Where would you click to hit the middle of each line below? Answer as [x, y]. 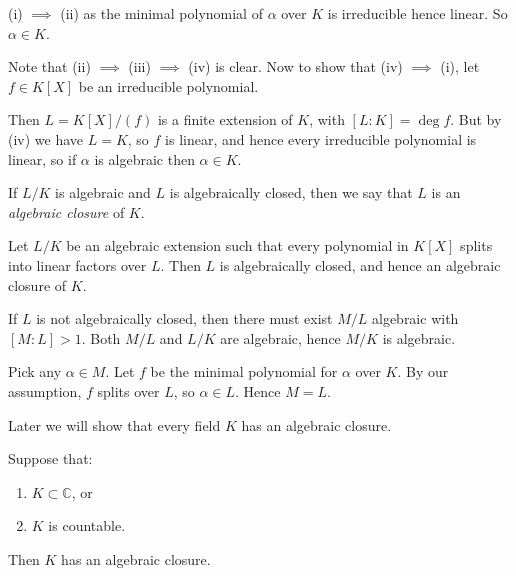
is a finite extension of [225, 119]
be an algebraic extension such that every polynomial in [237, 245]
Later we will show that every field [114, 424]
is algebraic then [144, 158]
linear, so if [42, 158]
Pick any [35, 371]
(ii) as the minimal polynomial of [161, 13]
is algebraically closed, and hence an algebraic [360, 264]
